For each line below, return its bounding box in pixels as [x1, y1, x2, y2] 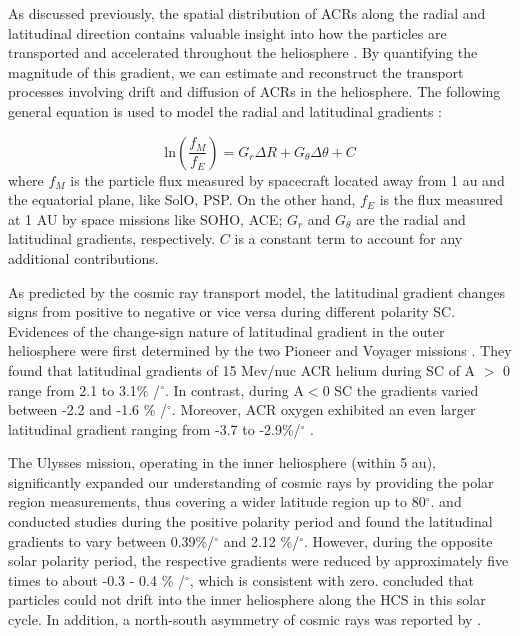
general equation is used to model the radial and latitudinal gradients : [8, 100, 443, 121]
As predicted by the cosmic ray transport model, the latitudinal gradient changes [8, 281, 506, 302]
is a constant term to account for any [234, 228, 463, 249]
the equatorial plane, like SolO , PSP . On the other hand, [8, 189, 356, 210]
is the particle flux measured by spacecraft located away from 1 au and [70, 169, 505, 190]
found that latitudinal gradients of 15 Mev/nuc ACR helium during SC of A [8, 359, 476, 380]
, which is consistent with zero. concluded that [189, 569, 474, 590]
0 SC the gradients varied [322, 379, 479, 400]
